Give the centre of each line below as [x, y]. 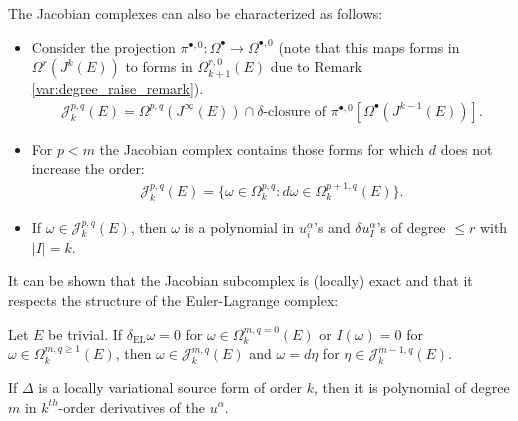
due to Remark [316, 66]
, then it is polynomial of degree [411, 386]
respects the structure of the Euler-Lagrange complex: [173, 299]
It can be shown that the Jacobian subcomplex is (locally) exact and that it [240, 280]
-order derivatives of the [131, 406]
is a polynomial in [239, 226]
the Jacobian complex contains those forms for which [262, 148]
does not [466, 148]
